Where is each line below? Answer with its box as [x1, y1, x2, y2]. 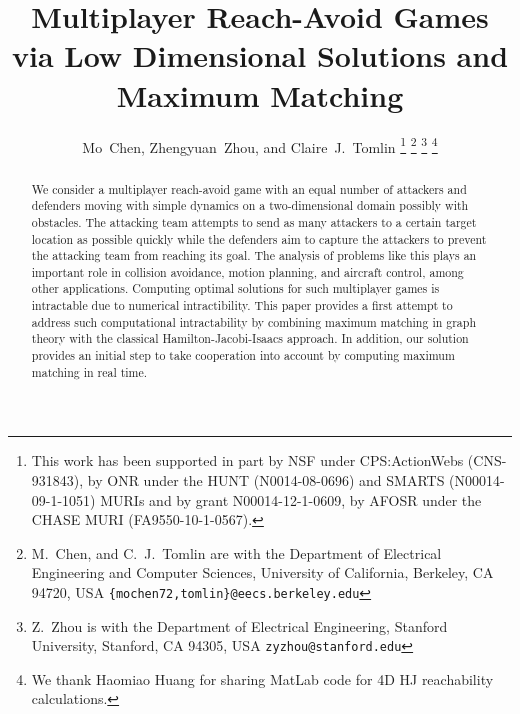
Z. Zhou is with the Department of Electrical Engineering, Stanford [31, 615, 448, 636]
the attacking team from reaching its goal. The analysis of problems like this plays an [31, 247, 477, 264]
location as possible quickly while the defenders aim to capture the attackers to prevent [31, 230, 487, 247]
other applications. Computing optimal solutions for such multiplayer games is [31, 280, 440, 297]
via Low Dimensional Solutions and [11, 35, 509, 76]
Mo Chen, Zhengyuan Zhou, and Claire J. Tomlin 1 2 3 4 [82, 133, 438, 157]
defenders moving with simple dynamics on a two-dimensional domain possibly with [31, 197, 469, 214]
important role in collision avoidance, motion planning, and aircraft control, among [31, 263, 464, 280]
